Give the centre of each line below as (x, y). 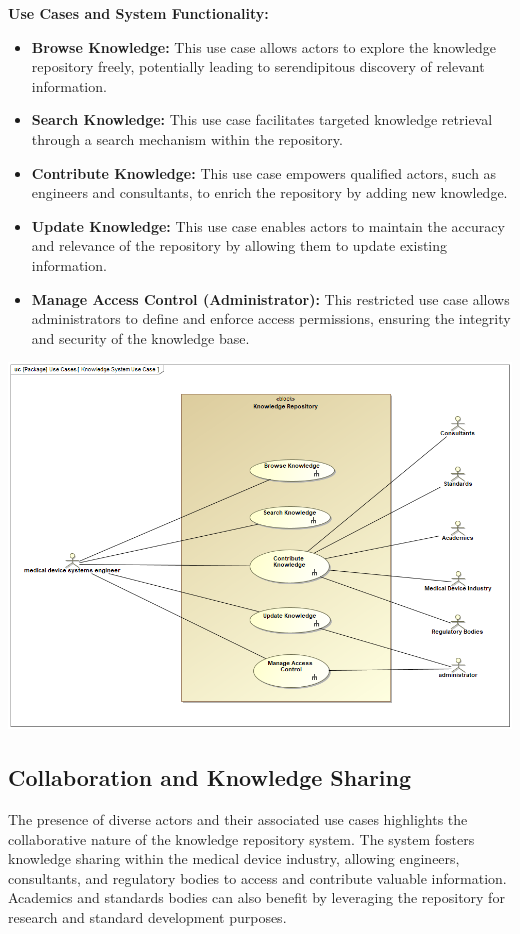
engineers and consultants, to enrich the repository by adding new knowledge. (269, 192)
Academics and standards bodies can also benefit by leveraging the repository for (256, 897)
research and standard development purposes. (147, 916)
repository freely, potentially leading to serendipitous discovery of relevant (258, 66)
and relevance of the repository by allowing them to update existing (239, 245)
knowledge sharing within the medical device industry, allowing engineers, (234, 858)
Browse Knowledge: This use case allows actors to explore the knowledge (263, 46)
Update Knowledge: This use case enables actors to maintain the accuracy (268, 225)
